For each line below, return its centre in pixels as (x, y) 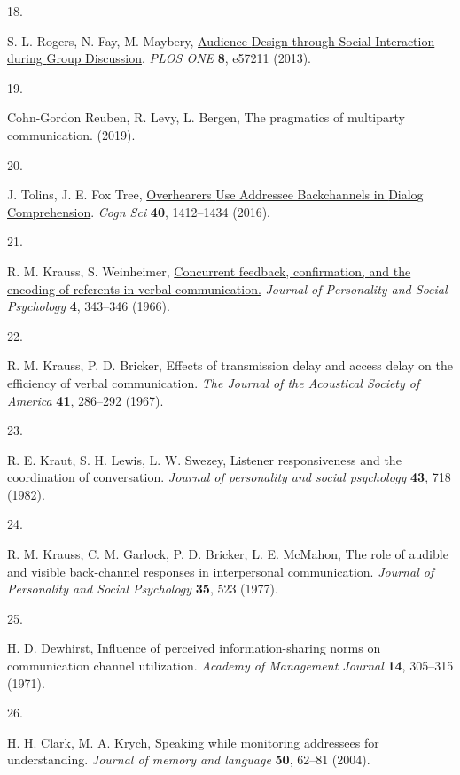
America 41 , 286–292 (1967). (86, 400)
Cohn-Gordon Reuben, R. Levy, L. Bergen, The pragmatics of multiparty (206, 117)
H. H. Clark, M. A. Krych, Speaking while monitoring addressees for (193, 742)
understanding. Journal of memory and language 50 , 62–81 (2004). (189, 759)
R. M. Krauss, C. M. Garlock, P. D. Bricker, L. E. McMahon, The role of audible (228, 554)
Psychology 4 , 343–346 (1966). (89, 306)
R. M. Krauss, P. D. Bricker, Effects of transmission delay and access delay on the (230, 365)
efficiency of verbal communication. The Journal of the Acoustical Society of (214, 382)
